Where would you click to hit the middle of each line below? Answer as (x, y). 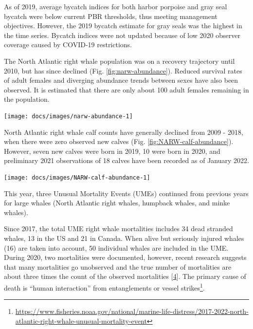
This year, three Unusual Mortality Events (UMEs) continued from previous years (126, 193)
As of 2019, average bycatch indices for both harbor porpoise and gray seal (116, 6)
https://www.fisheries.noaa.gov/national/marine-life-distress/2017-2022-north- (132, 311)
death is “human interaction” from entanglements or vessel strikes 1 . (104, 287)
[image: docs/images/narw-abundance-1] (68, 116)
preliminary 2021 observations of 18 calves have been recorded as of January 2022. (126, 160)
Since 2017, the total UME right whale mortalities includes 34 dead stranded (118, 228)
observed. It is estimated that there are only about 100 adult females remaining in (126, 89)
